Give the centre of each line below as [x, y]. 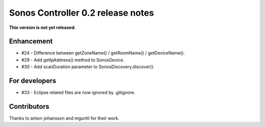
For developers [33, 81]
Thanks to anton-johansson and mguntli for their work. [64, 118]
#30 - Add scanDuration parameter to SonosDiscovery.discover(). [88, 67]
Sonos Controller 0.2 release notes [81, 13]
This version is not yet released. [42, 27]
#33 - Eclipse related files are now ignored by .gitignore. [78, 93]
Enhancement [31, 41]
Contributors [29, 106]
